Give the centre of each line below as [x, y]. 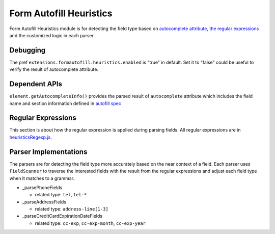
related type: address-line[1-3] [72, 209]
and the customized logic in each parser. [52, 35]
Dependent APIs [36, 84]
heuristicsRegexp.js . [31, 137]
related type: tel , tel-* [61, 195]
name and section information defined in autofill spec [65, 103]
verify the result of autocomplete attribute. [54, 69]
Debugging [28, 50]
